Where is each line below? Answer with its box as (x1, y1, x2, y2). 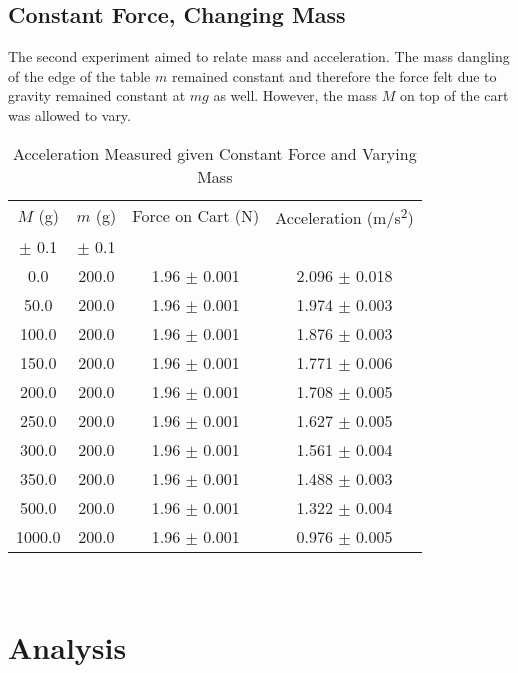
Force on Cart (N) (132, 204, 260, 228)
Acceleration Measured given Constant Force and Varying (12, 141, 417, 165)
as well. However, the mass (213, 85, 377, 106)
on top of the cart (399, 85, 509, 106)
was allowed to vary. (8, 104, 131, 125)
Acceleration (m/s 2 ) (275, 202, 414, 229)
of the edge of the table (8, 65, 151, 86)
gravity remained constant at (8, 85, 186, 106)
